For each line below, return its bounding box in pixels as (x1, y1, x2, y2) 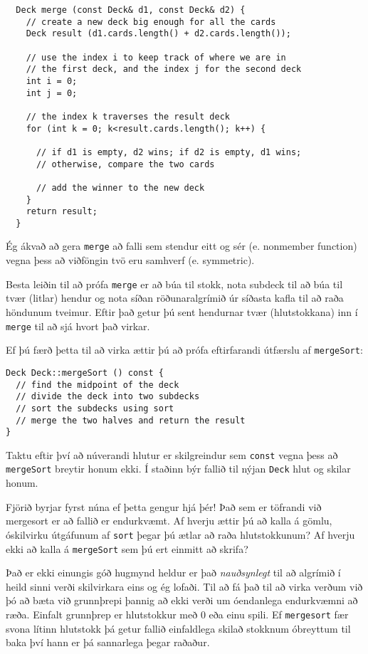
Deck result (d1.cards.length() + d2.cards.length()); (26, 28, 291, 39)
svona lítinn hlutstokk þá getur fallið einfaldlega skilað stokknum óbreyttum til (6, 621, 351, 635)
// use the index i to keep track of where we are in (26, 52, 286, 63)
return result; (26, 206, 98, 217)
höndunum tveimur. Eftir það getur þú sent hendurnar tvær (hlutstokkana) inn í (6, 304, 358, 319)
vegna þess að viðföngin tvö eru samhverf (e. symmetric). (6, 253, 255, 268)
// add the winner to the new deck (36, 182, 205, 193)
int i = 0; (26, 75, 78, 86)
